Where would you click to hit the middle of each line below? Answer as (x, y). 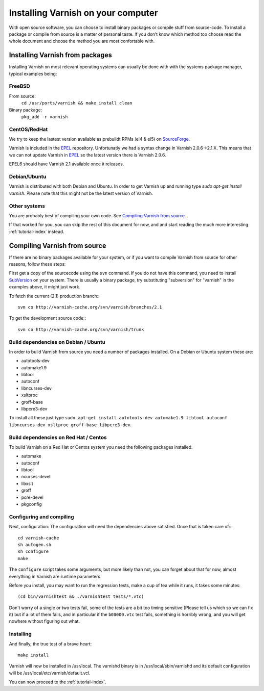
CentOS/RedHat (29, 129)
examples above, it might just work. (45, 287)
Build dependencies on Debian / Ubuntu (57, 342)
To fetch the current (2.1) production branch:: (54, 296)
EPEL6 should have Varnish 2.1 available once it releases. (66, 164)
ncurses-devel (36, 477)
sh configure (33, 551)
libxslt (27, 484)
